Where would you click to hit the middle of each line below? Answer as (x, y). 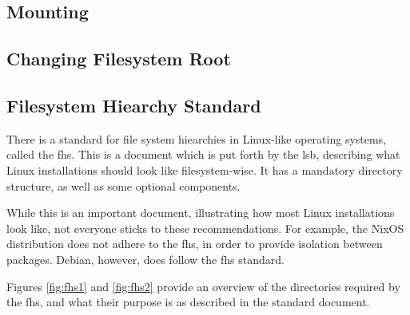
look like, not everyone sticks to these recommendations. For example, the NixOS (205, 228)
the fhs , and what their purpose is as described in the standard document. (188, 302)
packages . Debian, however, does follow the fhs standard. (145, 259)
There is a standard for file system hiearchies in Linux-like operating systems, (197, 138)
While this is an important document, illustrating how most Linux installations (201, 213)
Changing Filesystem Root (119, 59)
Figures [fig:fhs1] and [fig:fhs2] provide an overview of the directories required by (203, 286)
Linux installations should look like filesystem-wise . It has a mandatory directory (205, 169)
